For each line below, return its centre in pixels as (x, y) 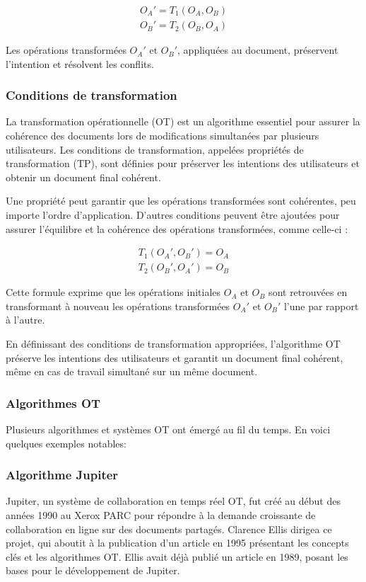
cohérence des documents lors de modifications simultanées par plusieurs (163, 136)
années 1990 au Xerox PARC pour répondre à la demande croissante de (161, 515)
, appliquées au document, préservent (258, 50)
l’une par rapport (321, 306)
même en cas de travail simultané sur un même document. (132, 371)
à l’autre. (25, 320)
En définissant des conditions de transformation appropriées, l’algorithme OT (173, 344)
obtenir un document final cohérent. (83, 177)
